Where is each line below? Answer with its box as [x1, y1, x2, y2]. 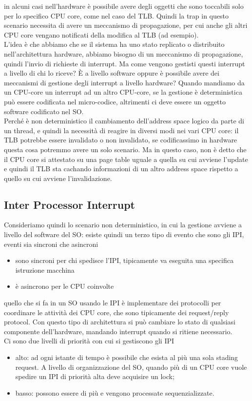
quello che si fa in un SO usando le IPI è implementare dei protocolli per [4, 298, 221, 308]
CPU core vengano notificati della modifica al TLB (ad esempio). [4, 29, 199, 40]
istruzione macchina [15, 264, 75, 275]
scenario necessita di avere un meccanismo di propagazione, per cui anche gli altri [4, 20, 248, 30]
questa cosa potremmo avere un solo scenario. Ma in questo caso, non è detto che [4, 144, 247, 154]
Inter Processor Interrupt [4, 197, 135, 212]
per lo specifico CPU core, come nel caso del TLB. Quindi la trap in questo [4, 10, 229, 20]
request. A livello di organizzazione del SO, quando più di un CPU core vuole [15, 361, 247, 372]
